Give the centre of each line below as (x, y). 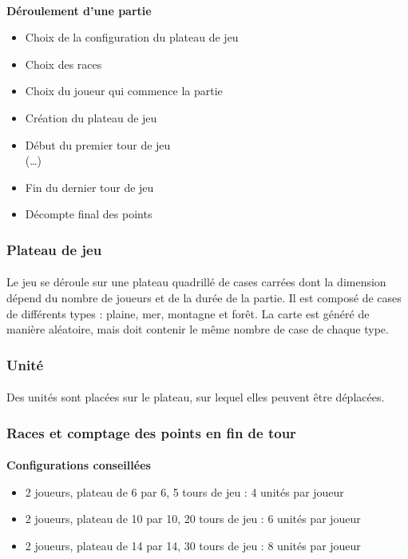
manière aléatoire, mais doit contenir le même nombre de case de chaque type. (198, 329)
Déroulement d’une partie (79, 10)
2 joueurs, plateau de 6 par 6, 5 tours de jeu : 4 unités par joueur (184, 491)
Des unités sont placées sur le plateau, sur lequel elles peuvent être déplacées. (196, 397)
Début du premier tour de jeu (98, 144)
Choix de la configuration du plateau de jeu (132, 37)
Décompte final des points (89, 214)
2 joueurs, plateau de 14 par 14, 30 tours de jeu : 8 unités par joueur (193, 545)
